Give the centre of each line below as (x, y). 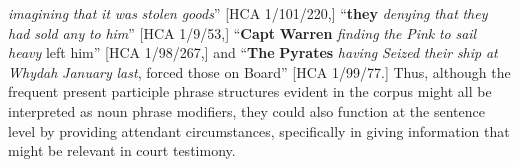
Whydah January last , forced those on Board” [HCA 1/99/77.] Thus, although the (259, 71)
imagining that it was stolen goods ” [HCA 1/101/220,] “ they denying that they (248, 13)
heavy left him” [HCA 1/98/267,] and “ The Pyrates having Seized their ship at (253, 52)
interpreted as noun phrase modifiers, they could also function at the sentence (246, 110)
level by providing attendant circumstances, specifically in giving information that (259, 130)
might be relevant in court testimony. (122, 150)
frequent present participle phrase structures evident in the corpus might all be (250, 91)
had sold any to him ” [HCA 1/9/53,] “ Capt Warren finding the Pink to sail (242, 32)
